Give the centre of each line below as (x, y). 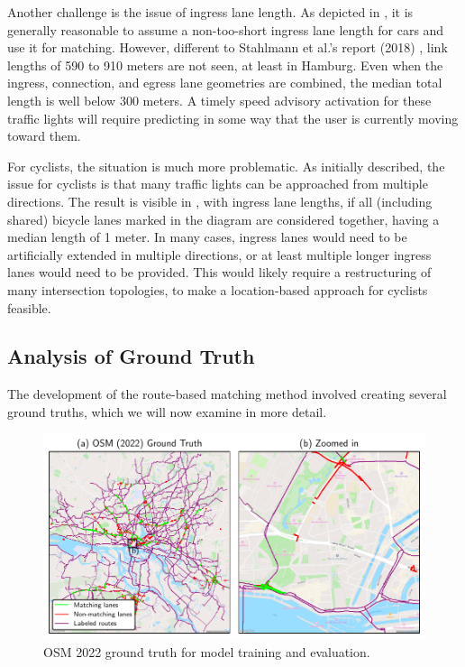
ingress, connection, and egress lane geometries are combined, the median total (225, 83)
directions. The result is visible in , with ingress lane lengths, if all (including (220, 201)
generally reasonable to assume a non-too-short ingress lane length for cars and (226, 29)
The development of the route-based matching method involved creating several (227, 394)
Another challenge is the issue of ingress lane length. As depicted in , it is (210, 12)
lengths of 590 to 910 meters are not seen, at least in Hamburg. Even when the (225, 65)
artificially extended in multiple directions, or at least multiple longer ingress (219, 254)
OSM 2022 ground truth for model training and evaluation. (207, 651)
